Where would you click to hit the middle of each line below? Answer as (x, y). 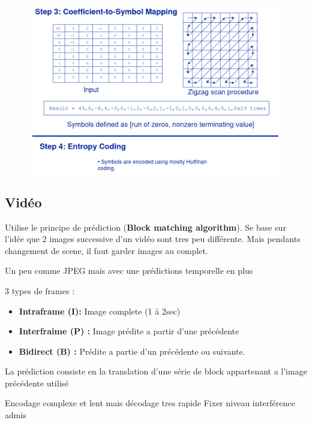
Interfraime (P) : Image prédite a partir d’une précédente (129, 331)
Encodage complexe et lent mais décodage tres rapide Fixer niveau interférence (150, 403)
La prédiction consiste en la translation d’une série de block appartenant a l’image (156, 371)
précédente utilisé (37, 383)
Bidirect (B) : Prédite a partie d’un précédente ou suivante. (132, 351)
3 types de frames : (40, 290)
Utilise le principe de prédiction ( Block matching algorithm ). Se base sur (145, 227)
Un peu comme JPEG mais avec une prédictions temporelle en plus (129, 271)
